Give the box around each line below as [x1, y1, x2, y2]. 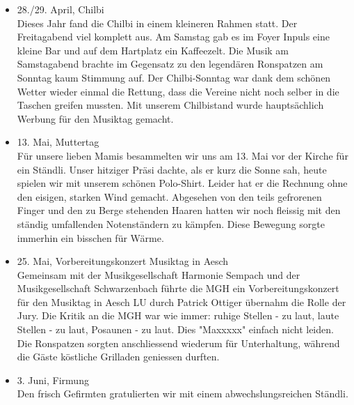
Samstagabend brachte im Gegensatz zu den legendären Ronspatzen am [17, 56, 323, 71]
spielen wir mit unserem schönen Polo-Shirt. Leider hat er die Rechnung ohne [17, 176, 348, 190]
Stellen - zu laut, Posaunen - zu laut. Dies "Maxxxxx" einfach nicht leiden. [17, 322, 334, 337]
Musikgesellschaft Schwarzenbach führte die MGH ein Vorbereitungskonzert [17, 281, 339, 296]
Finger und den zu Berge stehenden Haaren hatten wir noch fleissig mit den [17, 203, 341, 217]
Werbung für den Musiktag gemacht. [17, 111, 174, 125]
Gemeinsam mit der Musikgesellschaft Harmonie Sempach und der [17, 267, 300, 282]
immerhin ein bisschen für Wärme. [17, 230, 164, 245]
